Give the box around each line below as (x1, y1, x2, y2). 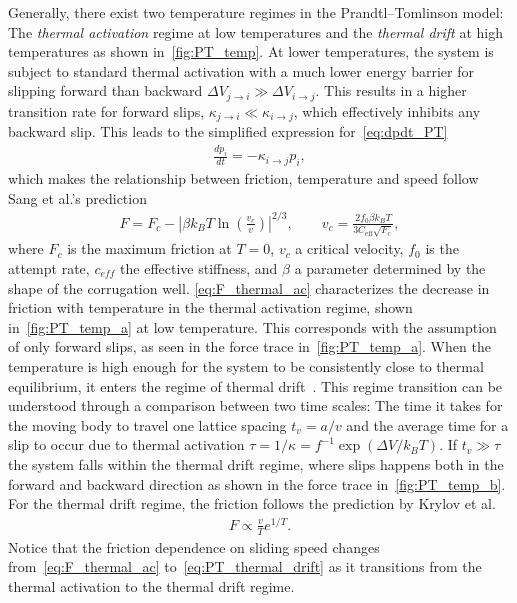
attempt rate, (8, 257, 90, 278)
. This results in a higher (315, 80, 467, 101)
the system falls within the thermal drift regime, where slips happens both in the (8, 453, 504, 474)
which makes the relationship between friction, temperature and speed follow (8, 167, 479, 188)
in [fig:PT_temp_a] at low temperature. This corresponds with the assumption (8, 316, 497, 337)
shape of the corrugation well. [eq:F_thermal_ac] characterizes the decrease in (8, 277, 490, 298)
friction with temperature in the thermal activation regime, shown (8, 297, 413, 318)
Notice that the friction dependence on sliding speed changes (8, 536, 380, 557)
